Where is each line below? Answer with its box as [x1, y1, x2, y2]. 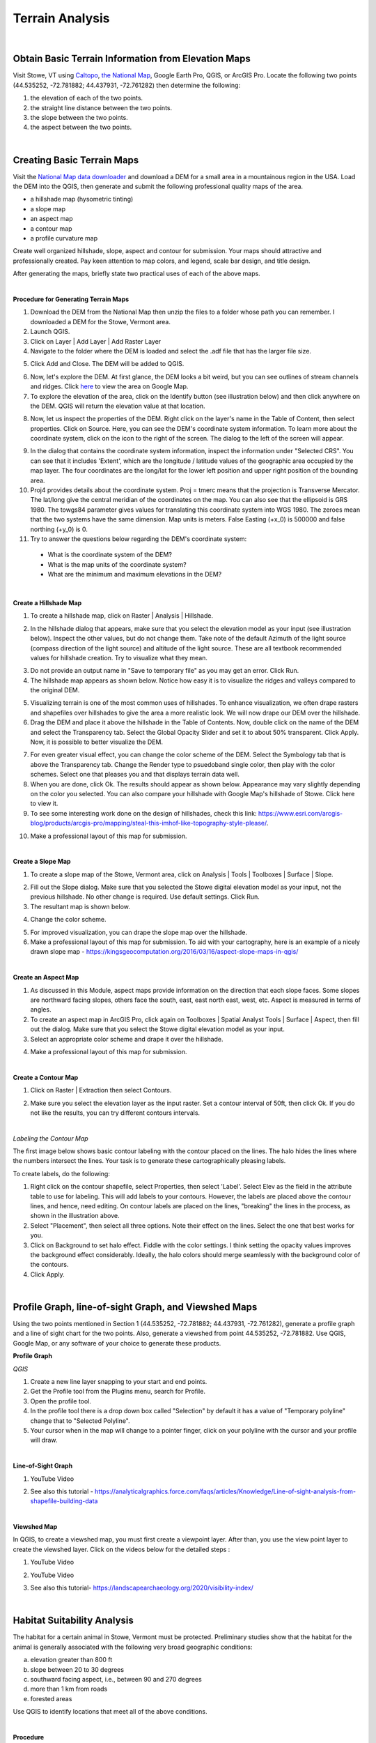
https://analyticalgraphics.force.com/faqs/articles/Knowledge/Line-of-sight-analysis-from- [94, 1487, 357, 1495]
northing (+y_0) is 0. [30, 525, 88, 533]
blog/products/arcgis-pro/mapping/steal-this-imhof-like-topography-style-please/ [30, 819, 267, 828]
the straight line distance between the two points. [30, 103, 173, 112]
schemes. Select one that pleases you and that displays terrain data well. [30, 770, 240, 779]
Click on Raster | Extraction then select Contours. [30, 1086, 172, 1095]
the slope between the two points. [30, 114, 128, 122]
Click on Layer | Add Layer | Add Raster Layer [30, 337, 162, 345]
